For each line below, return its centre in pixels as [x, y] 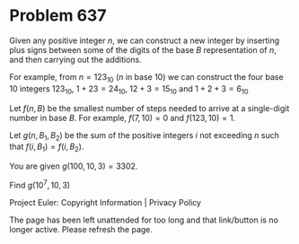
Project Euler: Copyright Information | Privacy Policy [106, 202]
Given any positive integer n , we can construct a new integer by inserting [145, 40]
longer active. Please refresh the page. [81, 229]
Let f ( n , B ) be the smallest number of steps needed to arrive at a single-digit [149, 108]
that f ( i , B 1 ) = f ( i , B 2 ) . [47, 148]
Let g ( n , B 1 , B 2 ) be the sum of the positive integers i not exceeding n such [145, 136]
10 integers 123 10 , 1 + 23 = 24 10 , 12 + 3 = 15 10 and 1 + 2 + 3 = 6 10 [129, 89]
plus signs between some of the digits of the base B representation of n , [143, 49]
